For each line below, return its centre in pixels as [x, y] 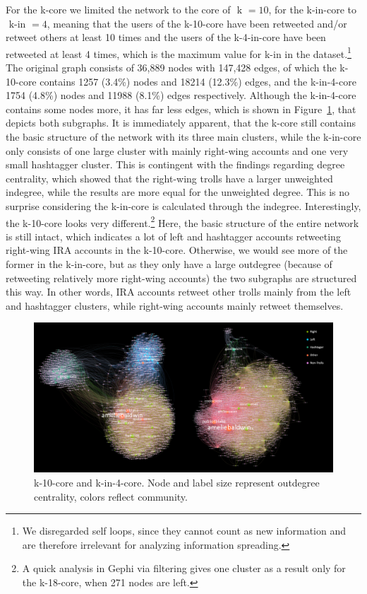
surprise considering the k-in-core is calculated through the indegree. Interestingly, [183, 205]
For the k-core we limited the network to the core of [118, 9]
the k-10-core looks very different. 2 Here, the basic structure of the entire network [182, 221]
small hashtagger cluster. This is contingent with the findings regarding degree [175, 164]
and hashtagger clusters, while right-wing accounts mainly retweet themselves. [175, 305]
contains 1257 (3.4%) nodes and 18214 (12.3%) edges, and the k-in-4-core [198, 81]
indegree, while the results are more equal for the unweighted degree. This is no [178, 192]
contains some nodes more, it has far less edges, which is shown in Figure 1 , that [181, 109]
